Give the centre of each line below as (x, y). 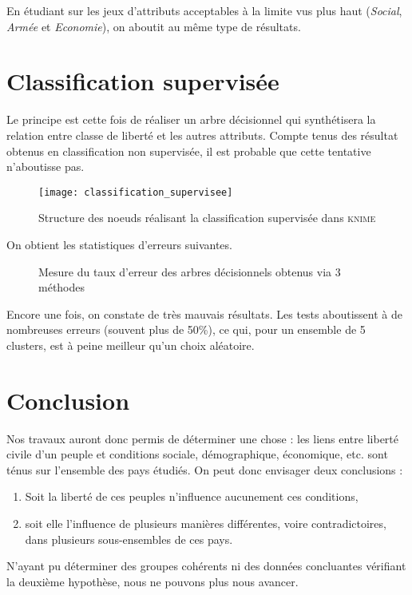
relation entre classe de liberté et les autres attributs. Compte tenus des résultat (202, 135)
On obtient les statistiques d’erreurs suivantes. (119, 244)
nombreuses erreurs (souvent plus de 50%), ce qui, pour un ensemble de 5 (186, 329)
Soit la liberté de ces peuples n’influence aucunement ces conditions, (192, 496)
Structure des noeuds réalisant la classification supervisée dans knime (207, 218)
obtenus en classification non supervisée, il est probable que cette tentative (189, 151)
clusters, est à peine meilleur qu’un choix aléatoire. (131, 345)
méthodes (62, 287)
